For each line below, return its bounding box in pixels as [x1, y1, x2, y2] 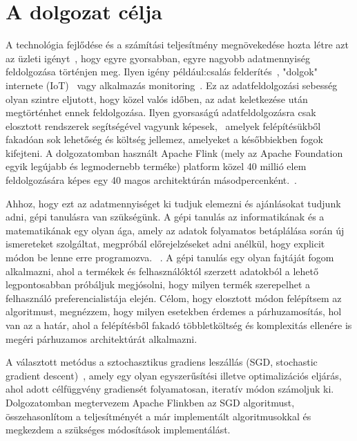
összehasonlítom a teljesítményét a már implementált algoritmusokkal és [6, 409, 311, 423]
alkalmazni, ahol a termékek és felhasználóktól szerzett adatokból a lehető [6, 263, 318, 278]
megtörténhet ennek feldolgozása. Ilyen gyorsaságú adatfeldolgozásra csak [6, 105, 316, 120]
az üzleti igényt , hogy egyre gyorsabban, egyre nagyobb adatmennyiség [6, 50, 310, 65]
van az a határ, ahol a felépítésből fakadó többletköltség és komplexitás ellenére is [6, 318, 352, 332]
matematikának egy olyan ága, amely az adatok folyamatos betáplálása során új [6, 223, 345, 237]
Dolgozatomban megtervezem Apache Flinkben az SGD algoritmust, [6, 395, 295, 409]
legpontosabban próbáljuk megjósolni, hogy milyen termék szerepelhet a [6, 277, 310, 292]
